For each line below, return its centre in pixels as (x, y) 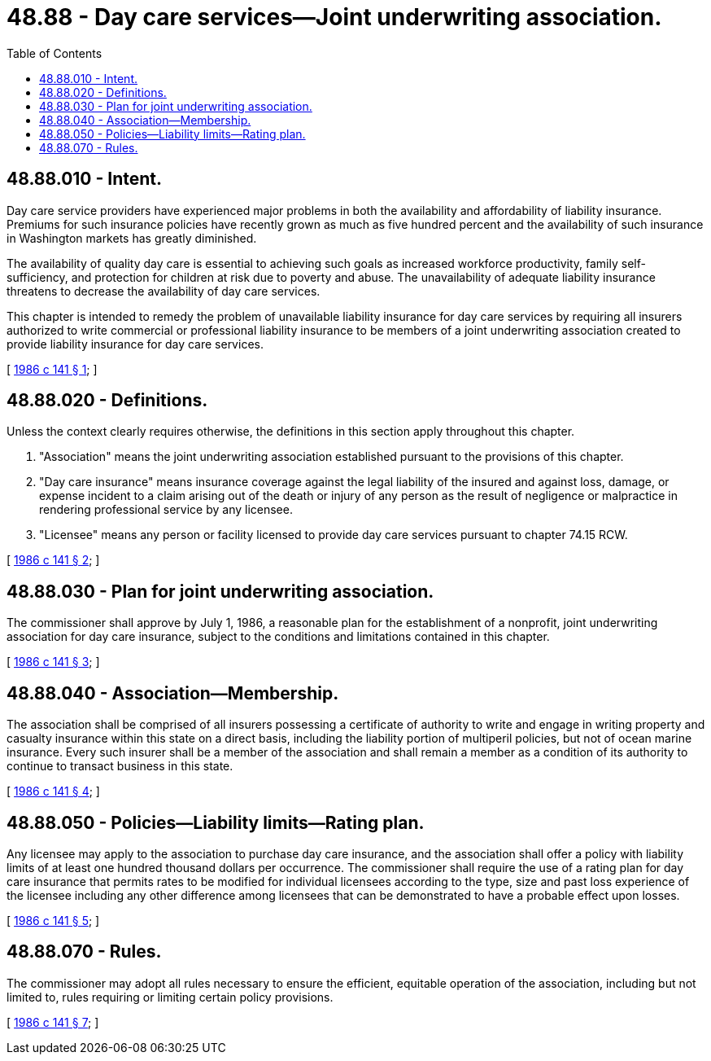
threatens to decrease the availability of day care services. (164, 291)
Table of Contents (55, 53)
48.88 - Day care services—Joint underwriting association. (334, 17)
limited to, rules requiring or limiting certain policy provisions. (170, 997)
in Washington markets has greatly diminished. (132, 238)
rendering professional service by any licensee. (166, 510)
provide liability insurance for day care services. (135, 344)
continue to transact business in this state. (120, 766)
